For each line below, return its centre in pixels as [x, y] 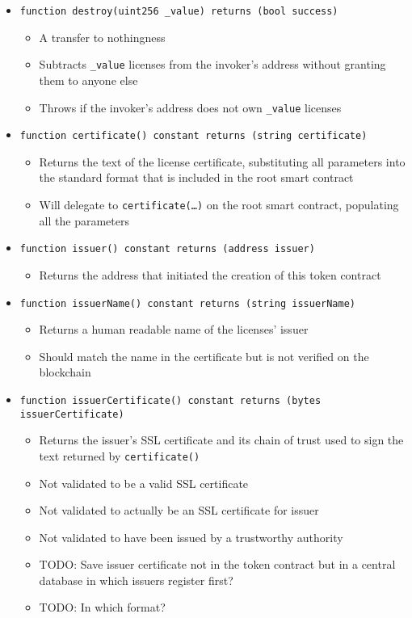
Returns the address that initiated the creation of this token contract [210, 274]
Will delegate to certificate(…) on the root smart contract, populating [219, 204]
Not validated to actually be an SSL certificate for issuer [179, 510]
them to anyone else [88, 80]
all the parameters [84, 220]
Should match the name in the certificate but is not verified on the [204, 356]
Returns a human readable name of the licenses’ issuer [174, 329]
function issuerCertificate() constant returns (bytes [170, 400]
